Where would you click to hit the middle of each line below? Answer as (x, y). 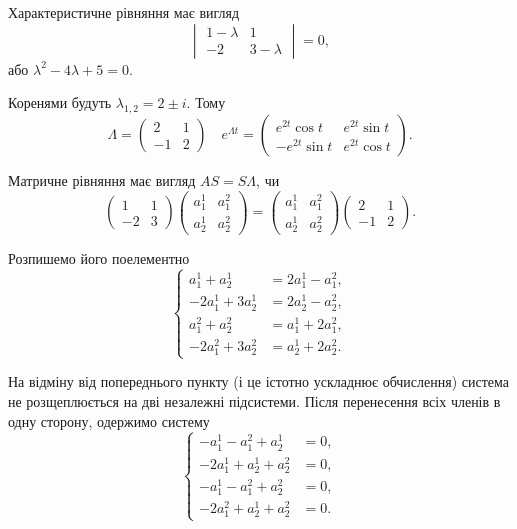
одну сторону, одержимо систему (109, 420)
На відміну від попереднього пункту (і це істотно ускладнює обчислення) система (259, 381)
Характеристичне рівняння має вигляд (124, 12)
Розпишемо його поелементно (99, 258)
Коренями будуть (60, 102)
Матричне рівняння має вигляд (102, 179)
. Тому (206, 102)
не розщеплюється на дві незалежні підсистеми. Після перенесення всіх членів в (254, 400)
